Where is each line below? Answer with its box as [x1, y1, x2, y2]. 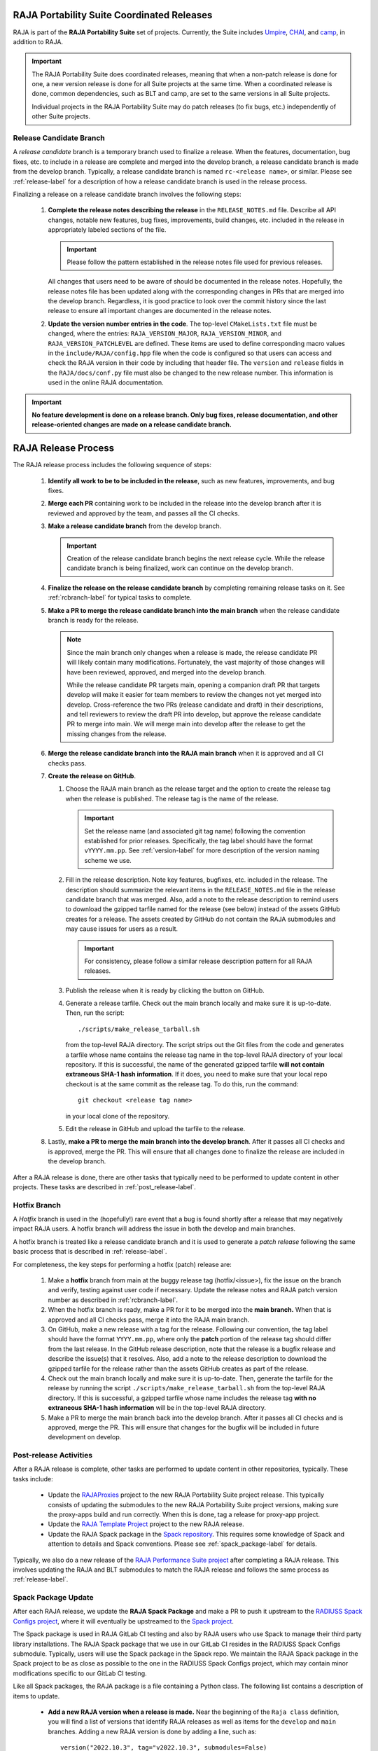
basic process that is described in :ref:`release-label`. [13, 1247, 167, 1256]
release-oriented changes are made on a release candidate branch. [31, 420, 232, 429]
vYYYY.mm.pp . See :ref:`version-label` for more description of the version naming [84, 846, 320, 854]
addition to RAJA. [13, 37, 63, 46]
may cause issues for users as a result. [65, 925, 178, 933]
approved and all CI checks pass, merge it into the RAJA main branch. [48, 1315, 250, 1324]
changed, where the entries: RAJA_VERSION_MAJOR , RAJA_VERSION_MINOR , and [48, 329, 282, 338]
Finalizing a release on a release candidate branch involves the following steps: [13, 190, 241, 198]
